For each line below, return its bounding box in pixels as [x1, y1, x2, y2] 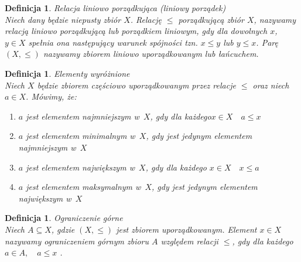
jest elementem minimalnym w [26, 130, 135, 142]
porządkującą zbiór [178, 13, 244, 25]
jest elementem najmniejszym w [26, 110, 139, 122]
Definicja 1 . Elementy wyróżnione [5, 67, 130, 79]
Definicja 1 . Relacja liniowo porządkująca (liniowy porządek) [5, 2, 226, 13]
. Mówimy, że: [26, 90, 77, 103]
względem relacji [160, 234, 218, 247]
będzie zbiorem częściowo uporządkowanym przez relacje [37, 79, 236, 91]
